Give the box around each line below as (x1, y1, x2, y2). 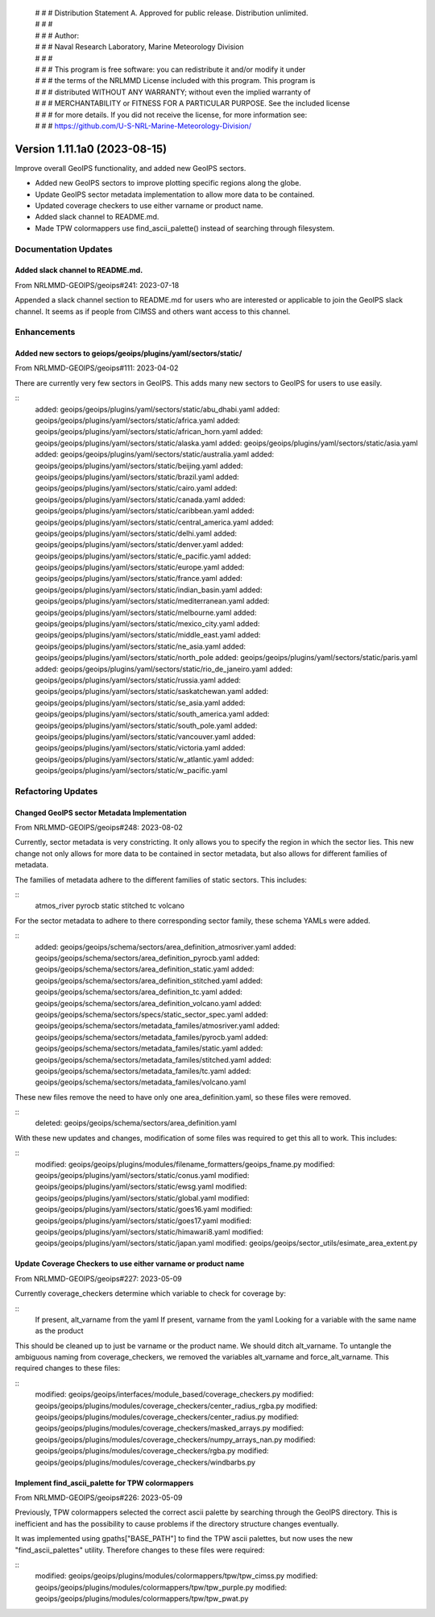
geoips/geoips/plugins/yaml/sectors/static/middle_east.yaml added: (35, 630, 261, 640)
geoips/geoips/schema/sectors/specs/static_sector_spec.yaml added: (35, 1009, 269, 1019)
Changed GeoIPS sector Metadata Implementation (14, 808, 187, 817)
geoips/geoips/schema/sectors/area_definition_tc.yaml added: (35, 987, 243, 997)
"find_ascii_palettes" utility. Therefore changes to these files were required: (14, 1545, 265, 1555)
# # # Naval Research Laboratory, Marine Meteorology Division (35, 42, 245, 52)
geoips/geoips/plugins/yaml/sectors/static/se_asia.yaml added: (35, 698, 246, 708)
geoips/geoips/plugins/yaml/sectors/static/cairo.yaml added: (35, 483, 238, 493)
